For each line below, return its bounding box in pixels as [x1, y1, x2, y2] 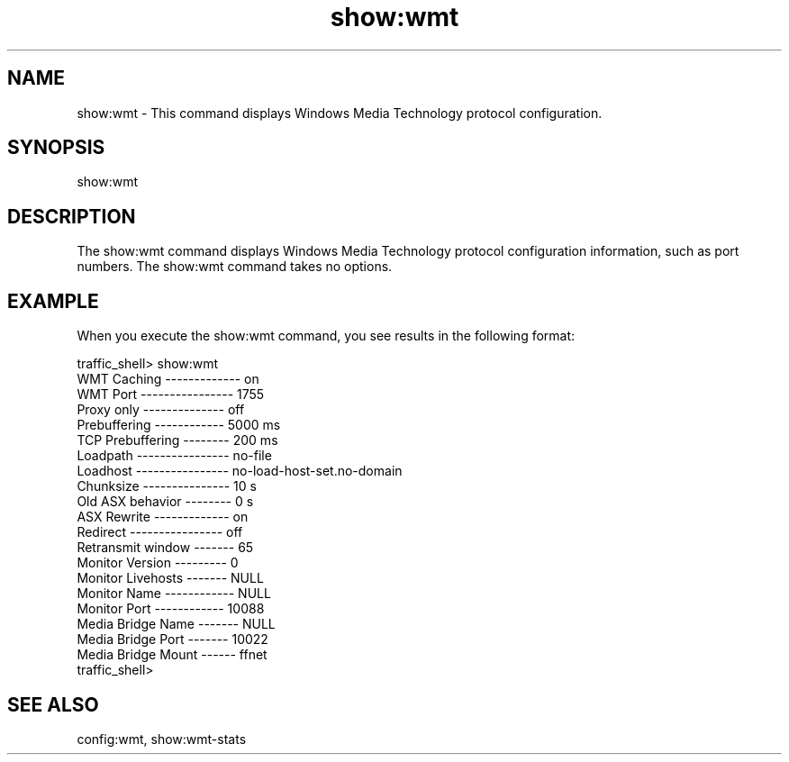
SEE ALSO [7, 693, 99, 716]
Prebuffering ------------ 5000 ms [77, 417, 281, 433]
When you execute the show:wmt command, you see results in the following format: [77, 328, 576, 344]
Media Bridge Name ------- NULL [77, 616, 276, 632]
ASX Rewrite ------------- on [77, 509, 249, 525]
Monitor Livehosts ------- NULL [77, 570, 264, 586]
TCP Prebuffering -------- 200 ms [77, 432, 278, 449]
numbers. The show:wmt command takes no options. [77, 259, 393, 275]
